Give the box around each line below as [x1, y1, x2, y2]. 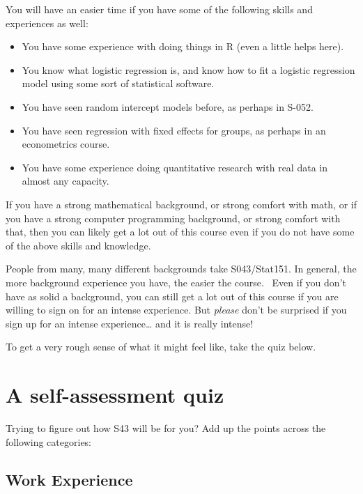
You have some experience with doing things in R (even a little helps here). [22, 39, 344, 54]
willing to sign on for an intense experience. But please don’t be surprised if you [6, 302, 347, 317]
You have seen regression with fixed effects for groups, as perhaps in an [22, 123, 326, 137]
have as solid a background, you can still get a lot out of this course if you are [6, 288, 339, 303]
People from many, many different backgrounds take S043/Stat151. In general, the [6, 261, 357, 276]
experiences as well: [6, 15, 88, 30]
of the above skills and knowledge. [6, 238, 151, 252]
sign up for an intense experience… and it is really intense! [6, 316, 254, 330]
